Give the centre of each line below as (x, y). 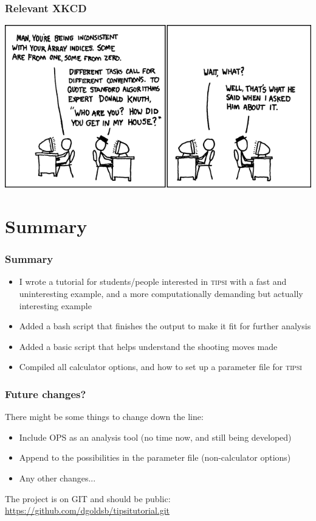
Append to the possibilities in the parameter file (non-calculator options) (155, 457)
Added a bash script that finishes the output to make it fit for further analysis (165, 326)
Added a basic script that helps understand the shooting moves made (148, 346)
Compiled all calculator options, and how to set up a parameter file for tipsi (160, 367)
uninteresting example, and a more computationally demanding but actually (161, 293)
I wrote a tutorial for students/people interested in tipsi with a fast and (153, 281)
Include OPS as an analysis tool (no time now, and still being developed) (155, 437)
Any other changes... (57, 477)
